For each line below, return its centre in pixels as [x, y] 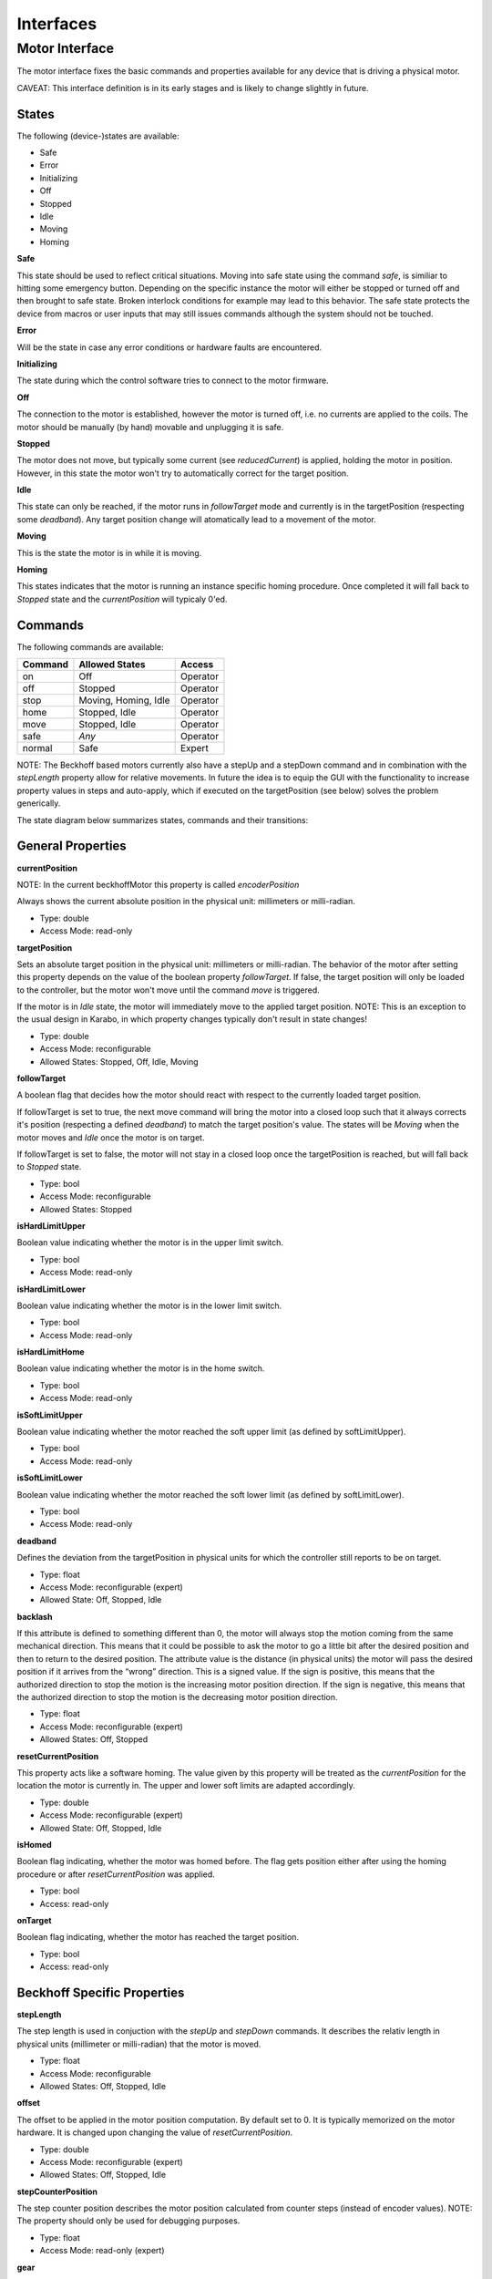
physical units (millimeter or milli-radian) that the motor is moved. [139, 2044]
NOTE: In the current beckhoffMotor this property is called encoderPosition [158, 884]
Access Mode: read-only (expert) [102, 2251]
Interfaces [57, 24]
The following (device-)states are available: [98, 136]
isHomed [34, 1844]
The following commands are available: [90, 646]
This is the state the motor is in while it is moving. [109, 552]
